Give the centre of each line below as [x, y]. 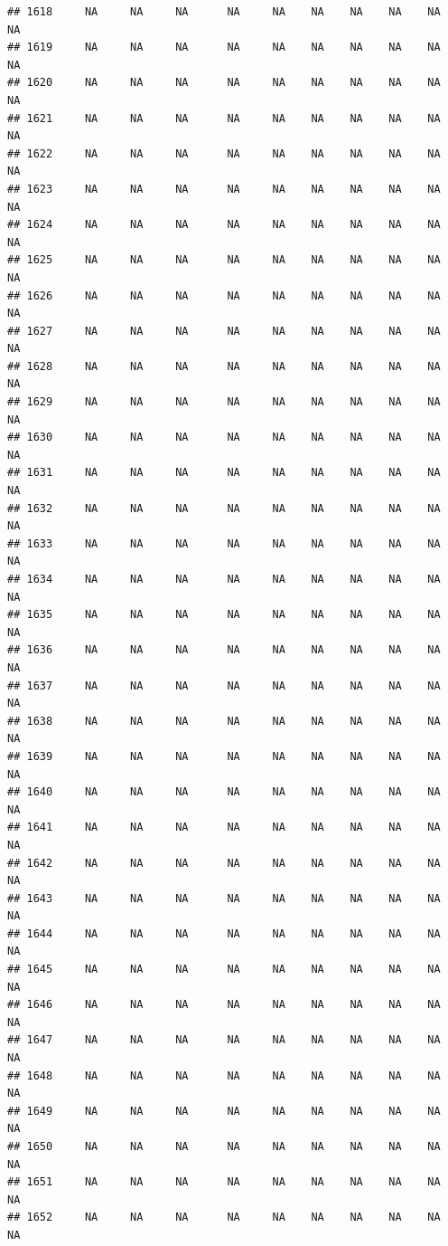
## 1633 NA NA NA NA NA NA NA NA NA [224, 543]
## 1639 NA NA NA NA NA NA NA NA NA [224, 756]
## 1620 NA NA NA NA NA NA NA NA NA [224, 83]
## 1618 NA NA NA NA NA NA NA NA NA [224, 12]
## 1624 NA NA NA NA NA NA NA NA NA [224, 225]
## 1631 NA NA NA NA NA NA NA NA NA [224, 473]
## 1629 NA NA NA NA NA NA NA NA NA [224, 402]
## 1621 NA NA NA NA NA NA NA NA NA [224, 118]
